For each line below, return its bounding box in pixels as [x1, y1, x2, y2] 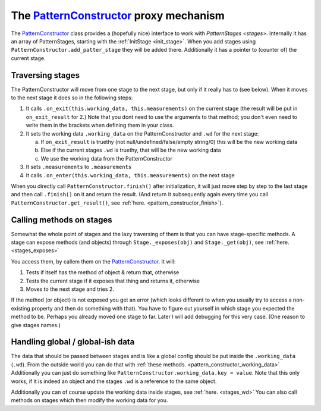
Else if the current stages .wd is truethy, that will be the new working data [40, 146, 221, 154]
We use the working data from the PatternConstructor [40, 155, 172, 162]
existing [11, 305, 31, 312]
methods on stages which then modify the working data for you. [11, 397, 168, 404]
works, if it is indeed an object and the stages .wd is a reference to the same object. [11, 378, 217, 385]
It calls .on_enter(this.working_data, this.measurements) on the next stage [26, 171, 235, 178]
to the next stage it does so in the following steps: [11, 94, 133, 101]
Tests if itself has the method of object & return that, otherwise [26, 269, 180, 276]
